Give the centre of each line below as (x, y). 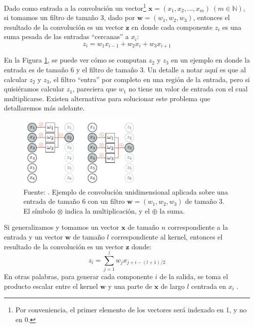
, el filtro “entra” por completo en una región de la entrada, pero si (150, 79)
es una (232, 27)
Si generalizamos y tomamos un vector (62, 227)
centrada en (209, 286)
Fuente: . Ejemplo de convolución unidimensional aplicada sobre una (126, 191)
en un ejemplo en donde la (211, 60)
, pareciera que (95, 89)
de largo (173, 286)
